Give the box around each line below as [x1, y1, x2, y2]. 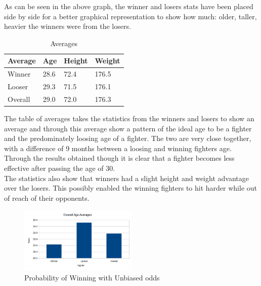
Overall [8, 93, 30, 104]
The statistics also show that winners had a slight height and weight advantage [4, 172, 249, 183]
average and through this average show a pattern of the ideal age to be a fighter [4, 123, 252, 133]
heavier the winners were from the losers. [4, 21, 131, 31]
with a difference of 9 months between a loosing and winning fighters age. [4, 142, 232, 153]
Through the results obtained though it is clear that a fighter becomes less [4, 153, 235, 163]
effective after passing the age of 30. [4, 162, 115, 173]
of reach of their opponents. [4, 192, 90, 203]
